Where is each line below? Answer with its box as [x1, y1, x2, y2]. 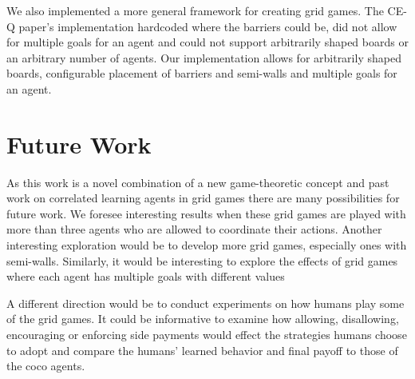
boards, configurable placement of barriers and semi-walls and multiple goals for [6, 65, 397, 82]
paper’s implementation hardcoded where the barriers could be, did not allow [18, 18, 397, 34]
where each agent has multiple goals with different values [6, 268, 285, 285]
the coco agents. [6, 357, 85, 374]
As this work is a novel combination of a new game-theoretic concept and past [6, 174, 389, 190]
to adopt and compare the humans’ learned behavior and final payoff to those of [6, 341, 398, 358]
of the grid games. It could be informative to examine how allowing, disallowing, [6, 310, 399, 327]
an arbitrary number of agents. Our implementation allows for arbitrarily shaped [6, 49, 401, 66]
